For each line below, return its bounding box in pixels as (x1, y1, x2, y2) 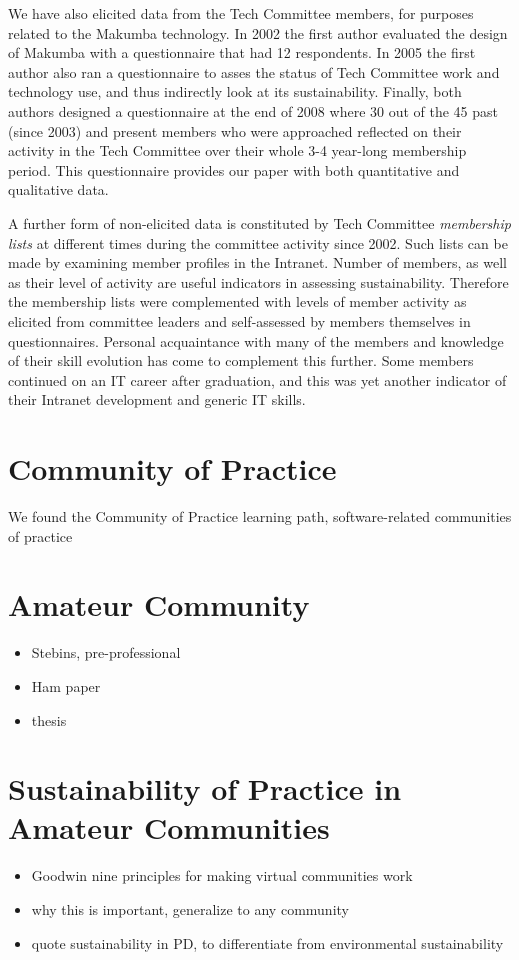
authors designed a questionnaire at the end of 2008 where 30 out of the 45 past (8, 100, 499, 121)
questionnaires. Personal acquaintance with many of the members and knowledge (8, 330, 504, 351)
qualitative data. (8, 179, 109, 200)
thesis (31, 709, 67, 730)
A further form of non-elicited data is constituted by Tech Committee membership (8, 212, 511, 233)
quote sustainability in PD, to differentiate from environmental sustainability (31, 932, 504, 953)
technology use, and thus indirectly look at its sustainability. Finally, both (8, 81, 462, 102)
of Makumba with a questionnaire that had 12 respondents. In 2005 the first (8, 42, 476, 63)
